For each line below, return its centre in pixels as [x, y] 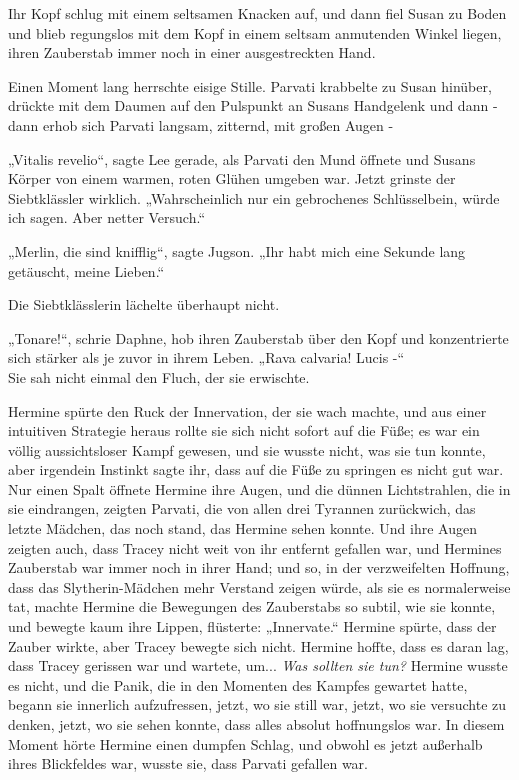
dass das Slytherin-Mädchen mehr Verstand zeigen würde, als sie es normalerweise [259, 586]
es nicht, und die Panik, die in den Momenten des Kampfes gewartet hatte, [238, 684]
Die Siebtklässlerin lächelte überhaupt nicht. [144, 304]
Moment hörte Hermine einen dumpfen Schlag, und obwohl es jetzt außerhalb [245, 743]
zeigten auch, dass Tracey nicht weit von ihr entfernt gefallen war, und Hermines [255, 547]
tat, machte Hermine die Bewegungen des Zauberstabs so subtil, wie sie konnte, [252, 606]
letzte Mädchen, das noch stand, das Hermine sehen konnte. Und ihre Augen [242, 528]
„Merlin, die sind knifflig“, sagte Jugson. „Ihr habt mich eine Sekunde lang [237, 250]
